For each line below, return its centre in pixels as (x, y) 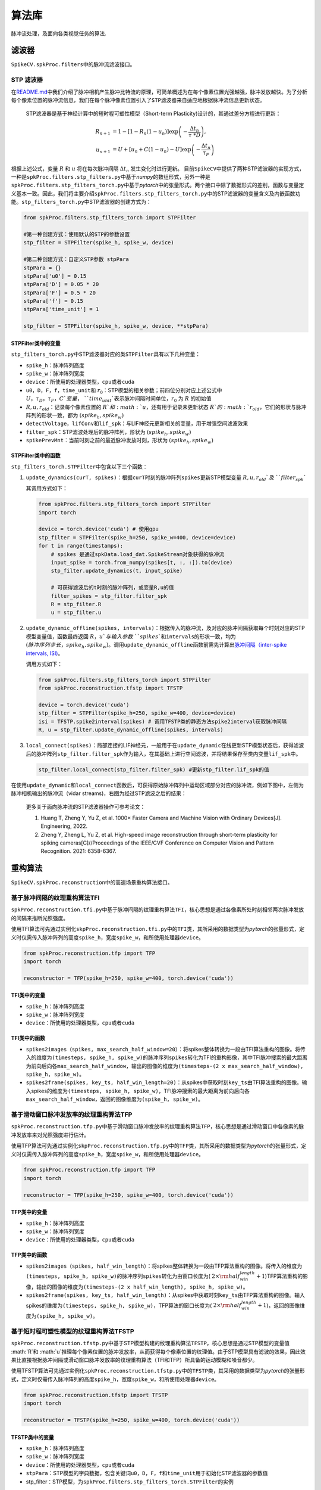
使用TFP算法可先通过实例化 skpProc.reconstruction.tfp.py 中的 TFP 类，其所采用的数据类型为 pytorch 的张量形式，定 (159, 1146)
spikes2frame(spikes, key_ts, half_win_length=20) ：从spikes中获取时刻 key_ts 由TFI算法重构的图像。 (164, 1082)
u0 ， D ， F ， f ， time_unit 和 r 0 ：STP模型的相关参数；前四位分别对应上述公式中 (124, 391)
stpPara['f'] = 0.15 (53, 301)
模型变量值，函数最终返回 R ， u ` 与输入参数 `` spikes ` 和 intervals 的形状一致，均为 (131, 636)
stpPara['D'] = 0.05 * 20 (61, 284)
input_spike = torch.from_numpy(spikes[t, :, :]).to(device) (142, 563)
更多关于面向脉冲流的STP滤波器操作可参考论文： (86, 807)
